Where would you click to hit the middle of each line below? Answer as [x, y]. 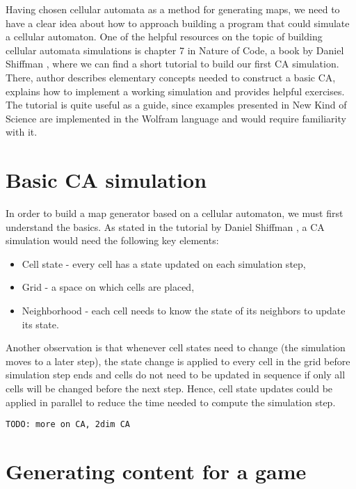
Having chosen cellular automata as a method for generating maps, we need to [173, 9]
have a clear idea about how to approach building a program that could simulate [178, 23]
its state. [40, 324]
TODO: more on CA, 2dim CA [68, 425]
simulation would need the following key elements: [112, 240]
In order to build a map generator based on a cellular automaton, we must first [175, 213]
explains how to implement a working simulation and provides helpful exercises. [175, 91]
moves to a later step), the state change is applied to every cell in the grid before [178, 361]
